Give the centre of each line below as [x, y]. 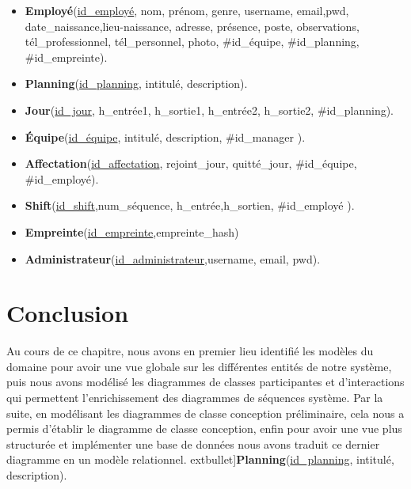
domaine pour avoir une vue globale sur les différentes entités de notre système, [199, 366]
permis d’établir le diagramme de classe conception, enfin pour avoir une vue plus [204, 428]
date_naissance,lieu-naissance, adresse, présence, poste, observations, [192, 26]
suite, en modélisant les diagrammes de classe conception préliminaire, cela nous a [205, 413]
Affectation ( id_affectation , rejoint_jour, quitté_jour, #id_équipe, [191, 163]
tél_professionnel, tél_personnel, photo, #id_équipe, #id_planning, [192, 42]
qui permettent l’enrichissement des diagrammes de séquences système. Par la [195, 398]
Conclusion [68, 313]
